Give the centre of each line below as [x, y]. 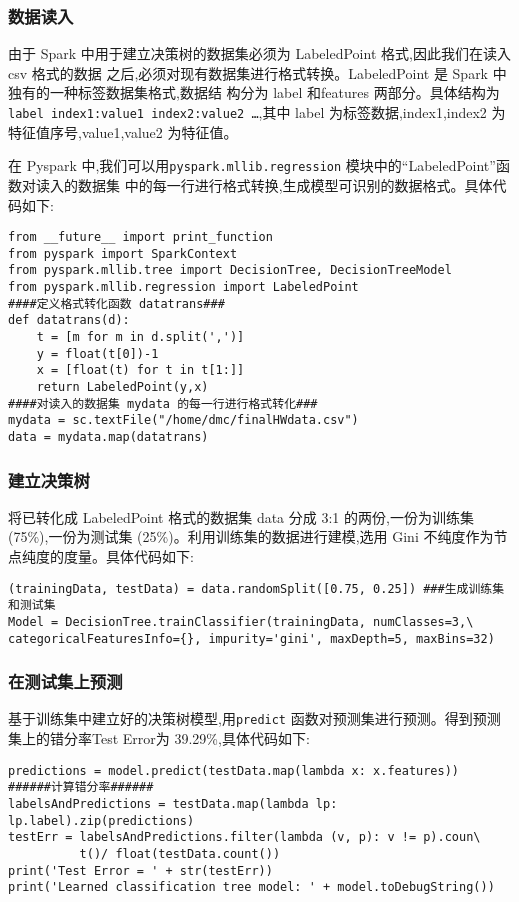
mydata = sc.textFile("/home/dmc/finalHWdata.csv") [183, 420]
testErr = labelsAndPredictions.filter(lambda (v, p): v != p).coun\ [244, 837]
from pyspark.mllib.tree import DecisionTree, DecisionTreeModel [230, 270]
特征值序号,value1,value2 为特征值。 [123, 131]
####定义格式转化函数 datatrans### [116, 303]
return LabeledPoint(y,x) [122, 387]
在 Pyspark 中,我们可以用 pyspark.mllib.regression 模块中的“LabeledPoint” [252, 165]
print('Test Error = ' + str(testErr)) [140, 870]
